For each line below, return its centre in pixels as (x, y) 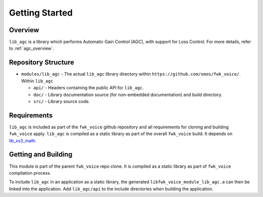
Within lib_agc (37, 81)
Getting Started (41, 13)
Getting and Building (41, 154)
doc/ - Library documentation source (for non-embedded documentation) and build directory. (128, 95)
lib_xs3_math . (23, 140)
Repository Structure (42, 63)
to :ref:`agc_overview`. (32, 48)
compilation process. (30, 173)
